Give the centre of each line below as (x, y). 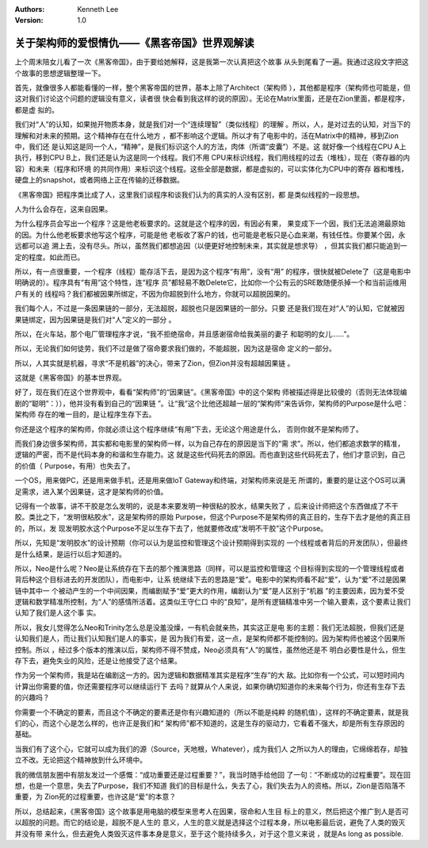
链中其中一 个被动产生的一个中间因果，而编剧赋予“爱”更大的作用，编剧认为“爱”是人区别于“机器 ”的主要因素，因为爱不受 (210, 590)
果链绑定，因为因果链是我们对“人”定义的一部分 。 (95, 319)
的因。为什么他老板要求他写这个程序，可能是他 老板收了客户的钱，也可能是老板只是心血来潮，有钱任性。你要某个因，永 (210, 235)
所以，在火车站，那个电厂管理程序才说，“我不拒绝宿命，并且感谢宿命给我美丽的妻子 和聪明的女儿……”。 (184, 334)
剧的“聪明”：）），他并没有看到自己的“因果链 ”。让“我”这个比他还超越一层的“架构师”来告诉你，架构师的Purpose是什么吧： (212, 403)
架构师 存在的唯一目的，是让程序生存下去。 (85, 414)
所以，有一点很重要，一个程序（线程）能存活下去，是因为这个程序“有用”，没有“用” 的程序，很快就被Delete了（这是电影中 (213, 271)
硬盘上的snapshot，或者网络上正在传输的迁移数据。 (99, 180)
